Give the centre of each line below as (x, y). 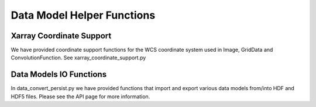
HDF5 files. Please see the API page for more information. (80, 97)
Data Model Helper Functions (83, 15)
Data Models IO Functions (59, 75)
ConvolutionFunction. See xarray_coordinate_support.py (78, 58)
